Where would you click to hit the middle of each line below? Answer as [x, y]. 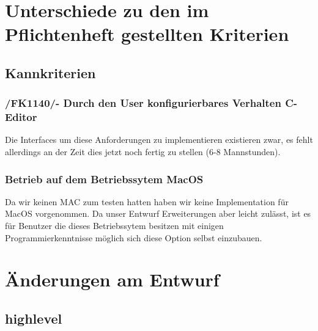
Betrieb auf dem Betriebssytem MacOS [104, 179]
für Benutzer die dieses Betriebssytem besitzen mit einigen [114, 226]
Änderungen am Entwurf [112, 279]
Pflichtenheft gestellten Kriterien [147, 34]
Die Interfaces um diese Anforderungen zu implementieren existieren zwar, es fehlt [159, 140]
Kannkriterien [50, 72]
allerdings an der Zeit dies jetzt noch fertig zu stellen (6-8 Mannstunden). [143, 152]
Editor [21, 117]
